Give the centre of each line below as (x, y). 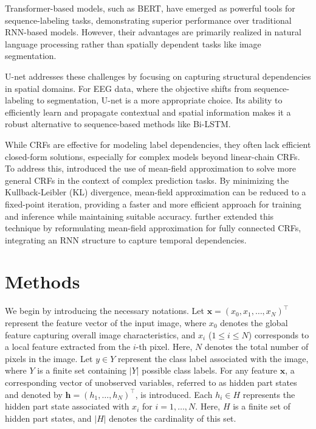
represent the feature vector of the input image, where (106, 323)
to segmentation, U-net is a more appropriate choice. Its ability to (160, 100)
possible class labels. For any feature (210, 370)
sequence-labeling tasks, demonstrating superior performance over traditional (148, 20)
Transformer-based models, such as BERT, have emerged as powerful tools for (150, 8)
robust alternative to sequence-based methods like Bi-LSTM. (118, 124)
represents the (269, 394)
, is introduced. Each (174, 394)
